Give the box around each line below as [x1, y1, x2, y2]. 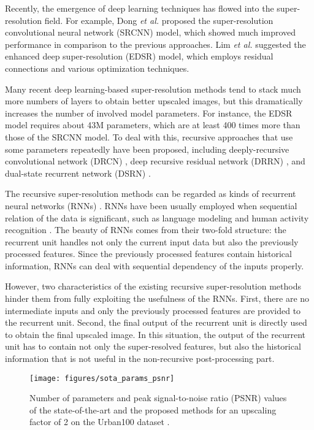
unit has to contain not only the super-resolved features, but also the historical [5, 340, 301, 353]
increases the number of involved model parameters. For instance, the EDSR [5, 106, 293, 119]
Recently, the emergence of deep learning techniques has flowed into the [5, 2, 274, 14]
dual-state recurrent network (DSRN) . [5, 166, 151, 179]
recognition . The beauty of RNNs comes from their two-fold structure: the [5, 223, 286, 236]
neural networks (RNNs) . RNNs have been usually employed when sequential [5, 199, 297, 212]
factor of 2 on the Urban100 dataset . [29, 415, 170, 428]
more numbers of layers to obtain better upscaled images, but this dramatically [5, 94, 303, 107]
